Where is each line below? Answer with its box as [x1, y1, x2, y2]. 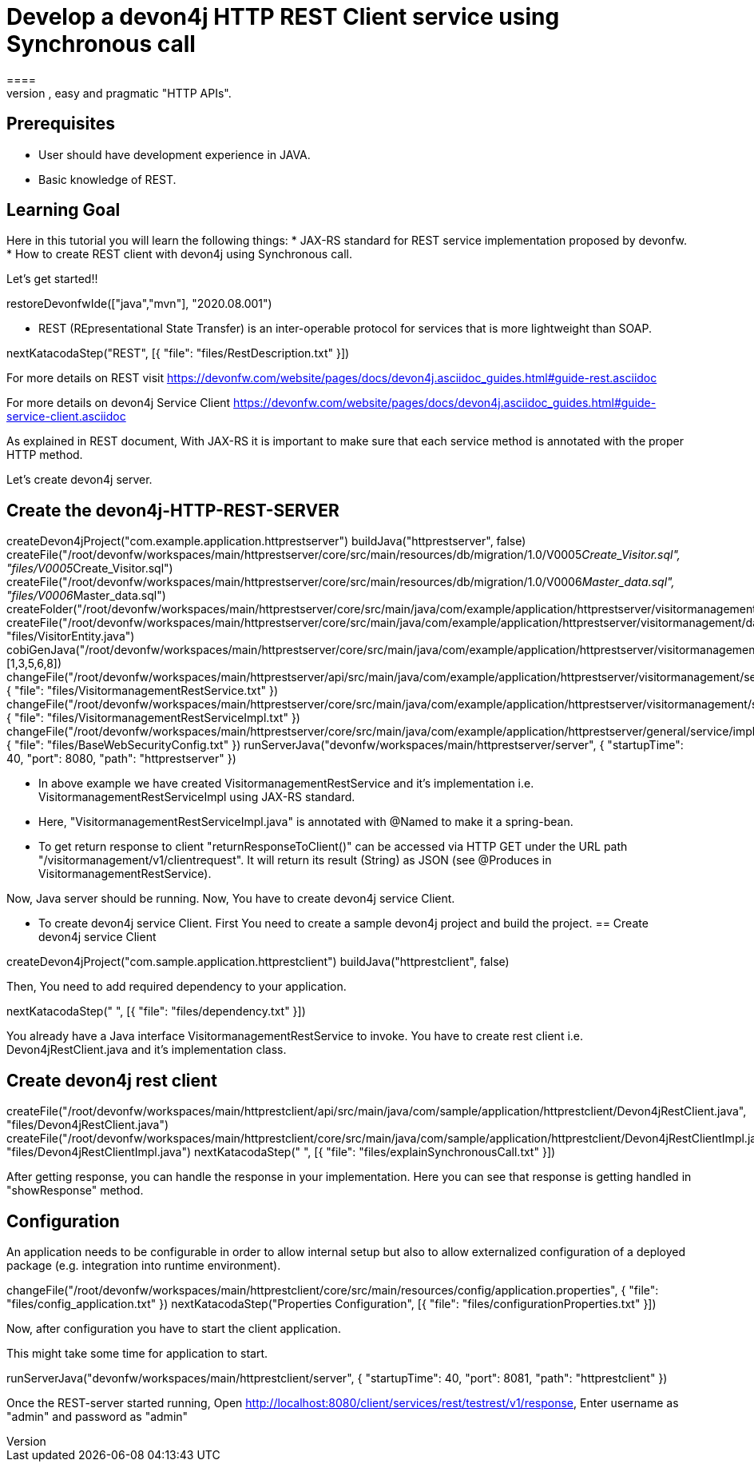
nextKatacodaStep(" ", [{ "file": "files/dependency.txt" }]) [6, 1004, 306, 1019]
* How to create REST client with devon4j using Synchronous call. [6, 247, 352, 261]
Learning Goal [6, 200, 121, 221]
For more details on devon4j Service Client [6, 396, 231, 410]
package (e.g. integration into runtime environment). [6, 1258, 281, 1272]
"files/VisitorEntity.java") [6, 629, 135, 644]
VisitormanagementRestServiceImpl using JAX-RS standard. [38, 790, 355, 804]
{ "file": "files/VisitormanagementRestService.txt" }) [6, 684, 278, 698]
